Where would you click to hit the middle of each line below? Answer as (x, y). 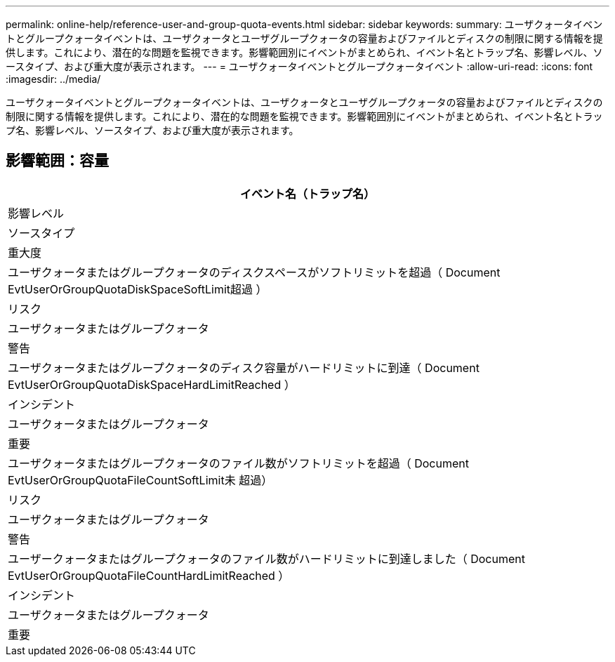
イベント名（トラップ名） (307, 193)
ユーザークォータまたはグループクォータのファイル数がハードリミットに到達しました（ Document (266, 558)
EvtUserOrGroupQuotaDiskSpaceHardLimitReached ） (152, 384)
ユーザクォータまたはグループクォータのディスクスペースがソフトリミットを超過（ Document (254, 272)
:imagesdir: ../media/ (53, 79)
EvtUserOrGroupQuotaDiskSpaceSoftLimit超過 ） (138, 289)
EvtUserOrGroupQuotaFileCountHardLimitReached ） (149, 575)
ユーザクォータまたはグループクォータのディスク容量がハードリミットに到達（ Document (244, 368)
